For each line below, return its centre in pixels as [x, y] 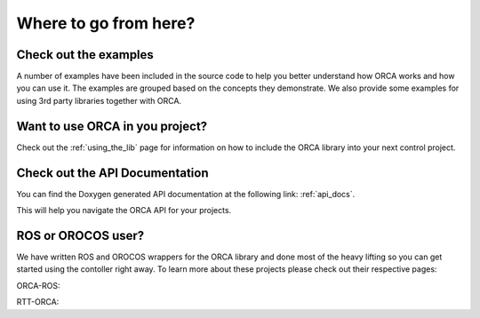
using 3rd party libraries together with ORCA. [99, 100]
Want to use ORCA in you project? [112, 126]
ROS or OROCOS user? [80, 235]
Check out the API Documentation [112, 173]
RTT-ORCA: [38, 302]
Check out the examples [85, 55]
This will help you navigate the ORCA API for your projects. [124, 211]
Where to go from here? [106, 23]
